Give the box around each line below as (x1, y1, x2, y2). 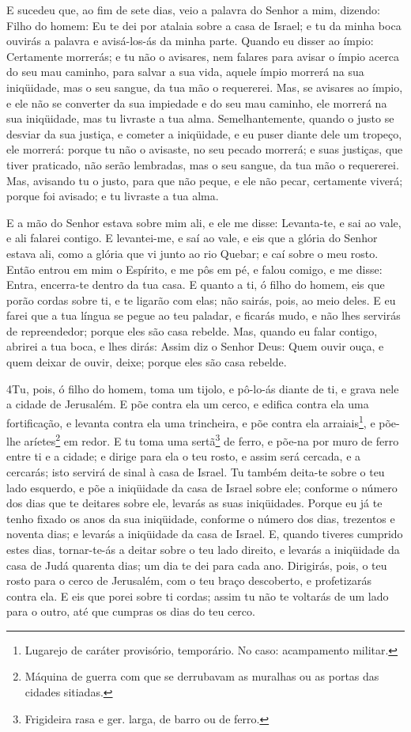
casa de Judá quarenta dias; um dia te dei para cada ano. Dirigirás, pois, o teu (6, 556, 387, 573)
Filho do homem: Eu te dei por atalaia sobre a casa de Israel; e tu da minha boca (6, 17, 402, 33)
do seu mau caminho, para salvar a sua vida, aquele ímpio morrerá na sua (6, 63, 364, 80)
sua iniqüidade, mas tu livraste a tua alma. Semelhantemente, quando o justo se (6, 110, 394, 127)
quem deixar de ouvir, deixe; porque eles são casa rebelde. (6, 354, 287, 370)
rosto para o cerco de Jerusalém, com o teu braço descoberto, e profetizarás (6, 572, 371, 589)
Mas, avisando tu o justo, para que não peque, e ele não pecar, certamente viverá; (6, 172, 403, 188)
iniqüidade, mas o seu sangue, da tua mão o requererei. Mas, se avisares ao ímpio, (6, 78, 403, 95)
